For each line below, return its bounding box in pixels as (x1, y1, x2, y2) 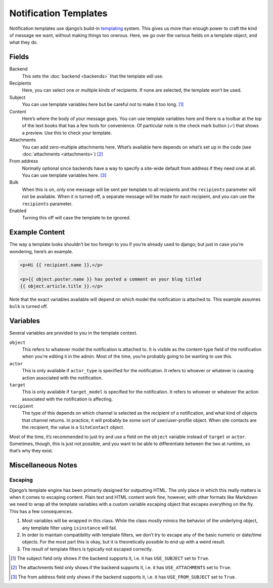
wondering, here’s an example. (9, 248, 73, 254)
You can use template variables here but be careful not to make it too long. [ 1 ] (22, 101, 184, 107)
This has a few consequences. (9, 508, 73, 514)
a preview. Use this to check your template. (22, 130, 112, 136)
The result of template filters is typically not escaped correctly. (22, 546, 153, 552)
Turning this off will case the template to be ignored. (22, 215, 131, 221)
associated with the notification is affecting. (22, 396, 113, 402)
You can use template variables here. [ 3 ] (22, 172, 107, 178)
